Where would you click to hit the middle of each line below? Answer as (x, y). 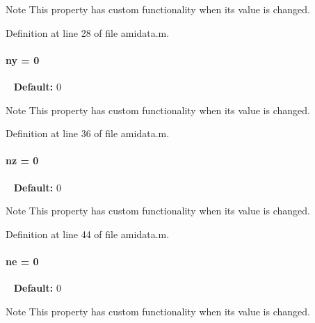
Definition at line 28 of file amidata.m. (88, 32)
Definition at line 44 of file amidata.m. (88, 234)
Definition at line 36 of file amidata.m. (88, 133)
